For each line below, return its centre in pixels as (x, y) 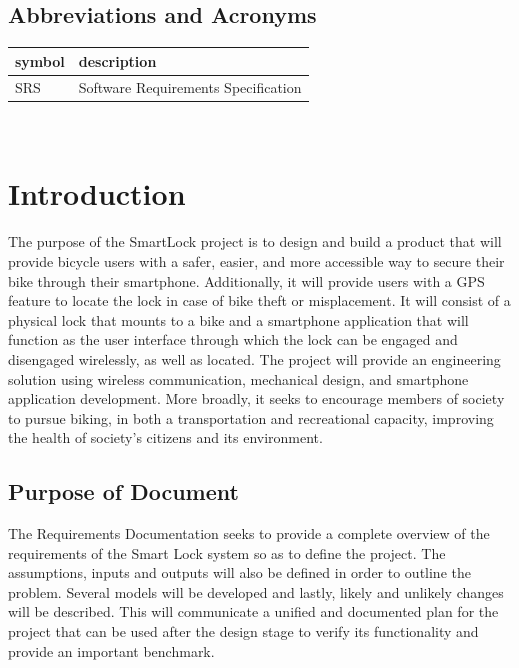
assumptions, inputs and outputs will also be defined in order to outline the (239, 572)
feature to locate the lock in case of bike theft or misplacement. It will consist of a (259, 300)
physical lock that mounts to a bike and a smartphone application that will (238, 319)
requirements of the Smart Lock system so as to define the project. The (227, 552)
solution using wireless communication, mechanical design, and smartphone (238, 378)
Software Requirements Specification (190, 86)
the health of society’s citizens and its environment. (165, 437)
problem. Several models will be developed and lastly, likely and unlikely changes (256, 591)
